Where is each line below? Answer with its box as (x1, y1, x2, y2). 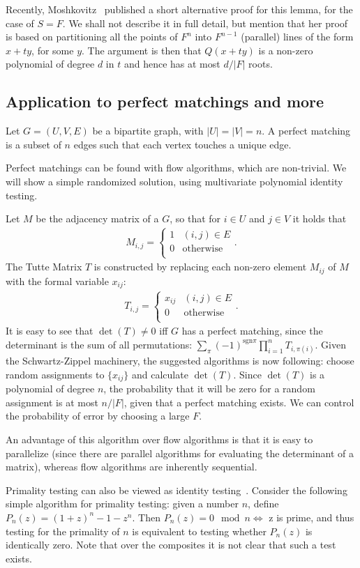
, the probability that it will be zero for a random (103, 381, 315, 396)
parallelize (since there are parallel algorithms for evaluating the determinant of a (6, 445, 354, 460)
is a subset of (6, 137, 61, 151)
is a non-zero (258, 43, 313, 57)
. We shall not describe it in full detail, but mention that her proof (62, 15, 348, 30)
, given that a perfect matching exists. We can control (123, 394, 354, 409)
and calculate (131, 367, 188, 381)
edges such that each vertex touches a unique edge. (73, 137, 292, 151)
